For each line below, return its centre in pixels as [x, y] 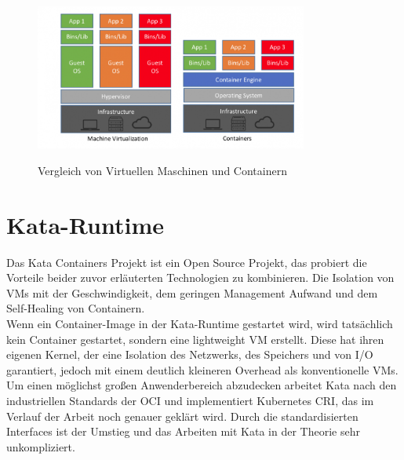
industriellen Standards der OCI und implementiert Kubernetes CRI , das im [190, 401]
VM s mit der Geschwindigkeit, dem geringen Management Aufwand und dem [192, 292]
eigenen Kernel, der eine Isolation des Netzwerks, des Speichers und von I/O [190, 354]
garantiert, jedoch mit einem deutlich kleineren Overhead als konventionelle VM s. [202, 369]
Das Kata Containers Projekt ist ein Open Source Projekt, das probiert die [187, 262]
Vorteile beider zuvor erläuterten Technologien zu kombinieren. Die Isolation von [200, 277]
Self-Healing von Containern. [76, 308]
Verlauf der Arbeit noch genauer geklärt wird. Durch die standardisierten [182, 416]
